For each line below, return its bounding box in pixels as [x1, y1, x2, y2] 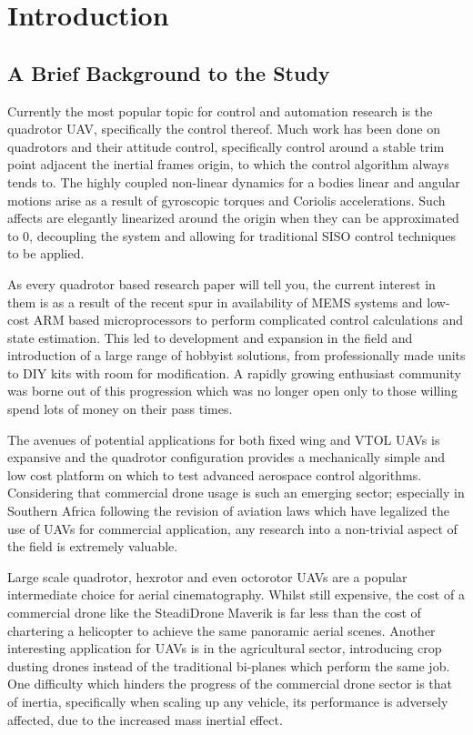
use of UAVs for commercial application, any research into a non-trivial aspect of [7, 519, 458, 538]
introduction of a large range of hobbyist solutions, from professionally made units [7, 346, 466, 365]
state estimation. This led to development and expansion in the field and [7, 327, 413, 347]
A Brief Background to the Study [7, 58, 330, 86]
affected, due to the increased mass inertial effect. [7, 710, 283, 729]
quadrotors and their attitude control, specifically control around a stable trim [7, 136, 445, 156]
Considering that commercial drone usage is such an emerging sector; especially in [7, 483, 465, 502]
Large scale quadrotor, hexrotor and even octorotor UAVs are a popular [7, 567, 408, 586]
